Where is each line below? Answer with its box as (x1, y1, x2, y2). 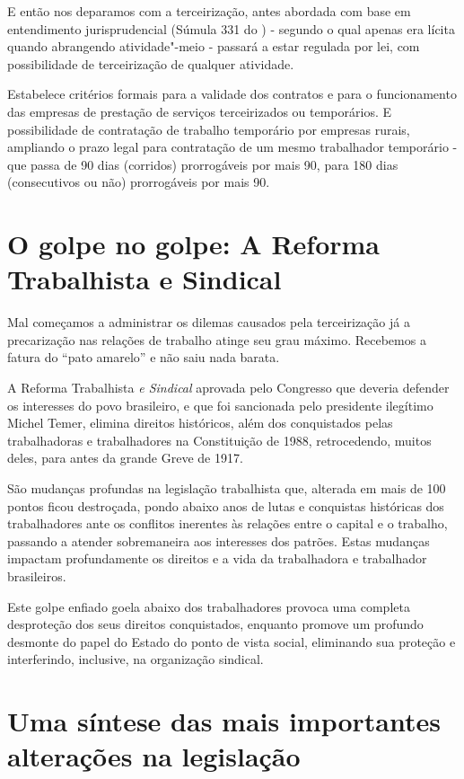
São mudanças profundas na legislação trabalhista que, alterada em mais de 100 (7, 479, 446, 497)
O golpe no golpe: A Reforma (7, 226, 381, 262)
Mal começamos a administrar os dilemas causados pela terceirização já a (7, 313, 410, 332)
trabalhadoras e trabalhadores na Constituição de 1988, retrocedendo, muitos (7, 430, 432, 449)
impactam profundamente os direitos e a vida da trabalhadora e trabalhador (7, 549, 427, 568)
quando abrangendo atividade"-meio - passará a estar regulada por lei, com (7, 37, 420, 56)
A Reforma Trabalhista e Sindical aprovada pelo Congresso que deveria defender (7, 378, 450, 397)
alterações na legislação (7, 738, 301, 775)
